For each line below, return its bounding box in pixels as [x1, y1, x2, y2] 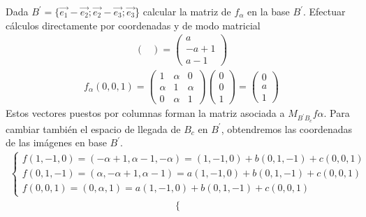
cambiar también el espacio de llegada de [6, 121, 181, 136]
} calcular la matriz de [135, 4, 231, 18]
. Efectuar [302, 4, 346, 18]
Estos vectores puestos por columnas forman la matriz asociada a [6, 105, 285, 120]
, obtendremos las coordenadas [221, 121, 353, 136]
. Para [323, 105, 350, 120]
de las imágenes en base [6, 135, 107, 150]
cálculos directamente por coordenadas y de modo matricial [6, 17, 261, 32]
